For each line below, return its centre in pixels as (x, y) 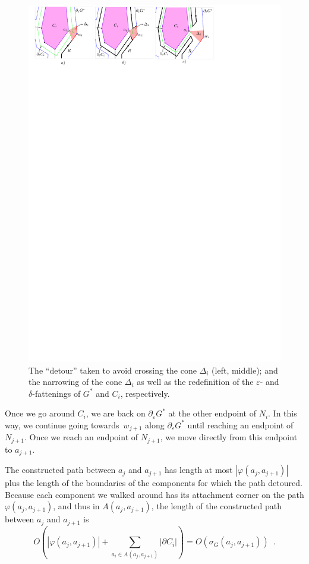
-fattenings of (56, 393)
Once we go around (40, 413)
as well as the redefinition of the (195, 382)
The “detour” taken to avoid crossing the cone (113, 370)
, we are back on (116, 413)
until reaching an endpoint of (240, 424)
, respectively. (145, 393)
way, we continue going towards (62, 424)
